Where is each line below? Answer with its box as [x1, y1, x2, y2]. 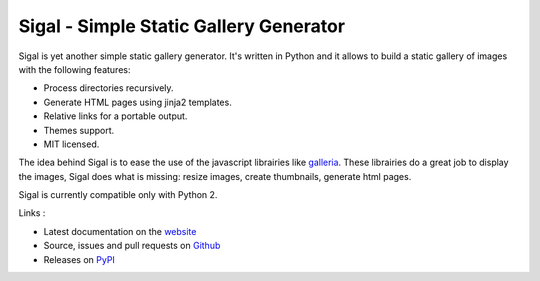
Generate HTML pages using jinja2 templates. [43, 96, 232, 108]
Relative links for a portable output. [43, 110, 188, 122]
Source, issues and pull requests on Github [43, 240, 221, 252]
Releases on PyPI [43, 253, 115, 265]
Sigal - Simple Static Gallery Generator [18, 15, 345, 37]
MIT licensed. [43, 138, 100, 150]
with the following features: [18, 63, 131, 75]
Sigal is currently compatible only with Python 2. [18, 189, 218, 201]
